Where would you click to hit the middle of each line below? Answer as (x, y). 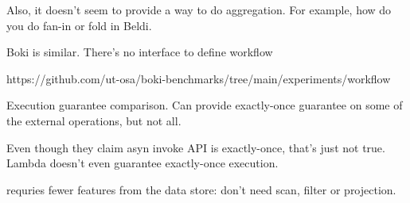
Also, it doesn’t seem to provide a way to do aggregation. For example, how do (199, 10)
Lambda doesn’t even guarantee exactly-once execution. (143, 163)
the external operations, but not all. (94, 120)
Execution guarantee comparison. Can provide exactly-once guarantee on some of (205, 105)
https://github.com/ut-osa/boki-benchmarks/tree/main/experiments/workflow (199, 78)
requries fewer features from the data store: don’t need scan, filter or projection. (201, 189)
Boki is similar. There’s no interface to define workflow (140, 52)
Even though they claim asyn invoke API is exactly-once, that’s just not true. (196, 147)
